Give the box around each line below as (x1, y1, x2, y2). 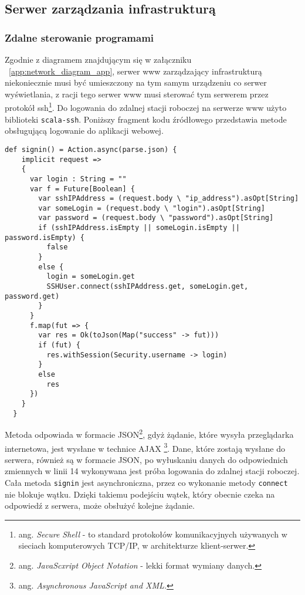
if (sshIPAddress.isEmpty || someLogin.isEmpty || (38, 224, 240, 232)
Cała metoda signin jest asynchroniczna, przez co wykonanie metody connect (5, 476, 288, 488)
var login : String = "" (29, 174, 127, 183)
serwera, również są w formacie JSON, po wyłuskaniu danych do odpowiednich (5, 453, 288, 465)
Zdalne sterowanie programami (5, 30, 154, 45)
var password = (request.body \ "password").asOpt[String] (38, 214, 274, 222)
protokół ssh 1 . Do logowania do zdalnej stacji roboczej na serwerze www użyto (5, 100, 287, 114)
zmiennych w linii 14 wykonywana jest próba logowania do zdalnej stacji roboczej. (5, 465, 300, 477)
